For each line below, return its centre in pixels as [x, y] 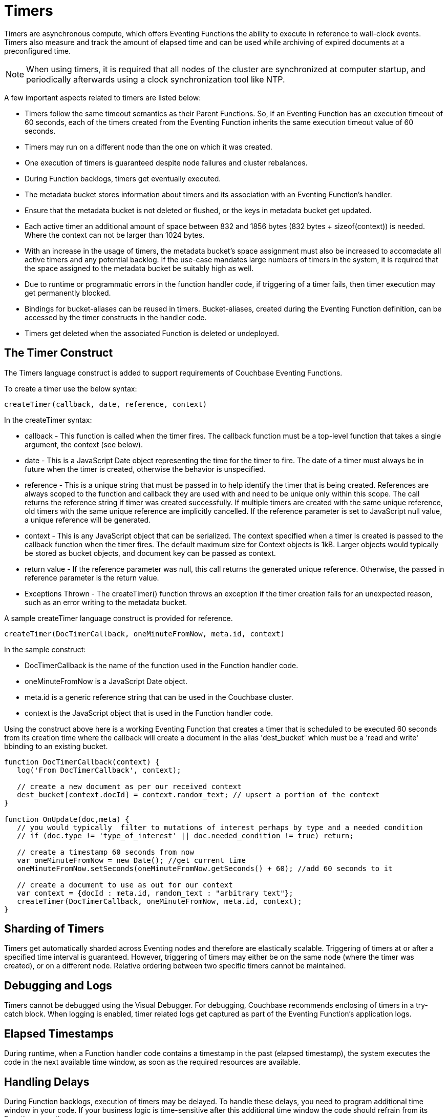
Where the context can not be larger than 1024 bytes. [115, 235]
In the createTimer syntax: [48, 420]
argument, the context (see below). [84, 444]
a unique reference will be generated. [88, 520]
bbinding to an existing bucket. [56, 746]
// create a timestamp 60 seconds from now [105, 852]
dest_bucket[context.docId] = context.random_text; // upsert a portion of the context [198, 794]
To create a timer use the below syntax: [71, 388]
